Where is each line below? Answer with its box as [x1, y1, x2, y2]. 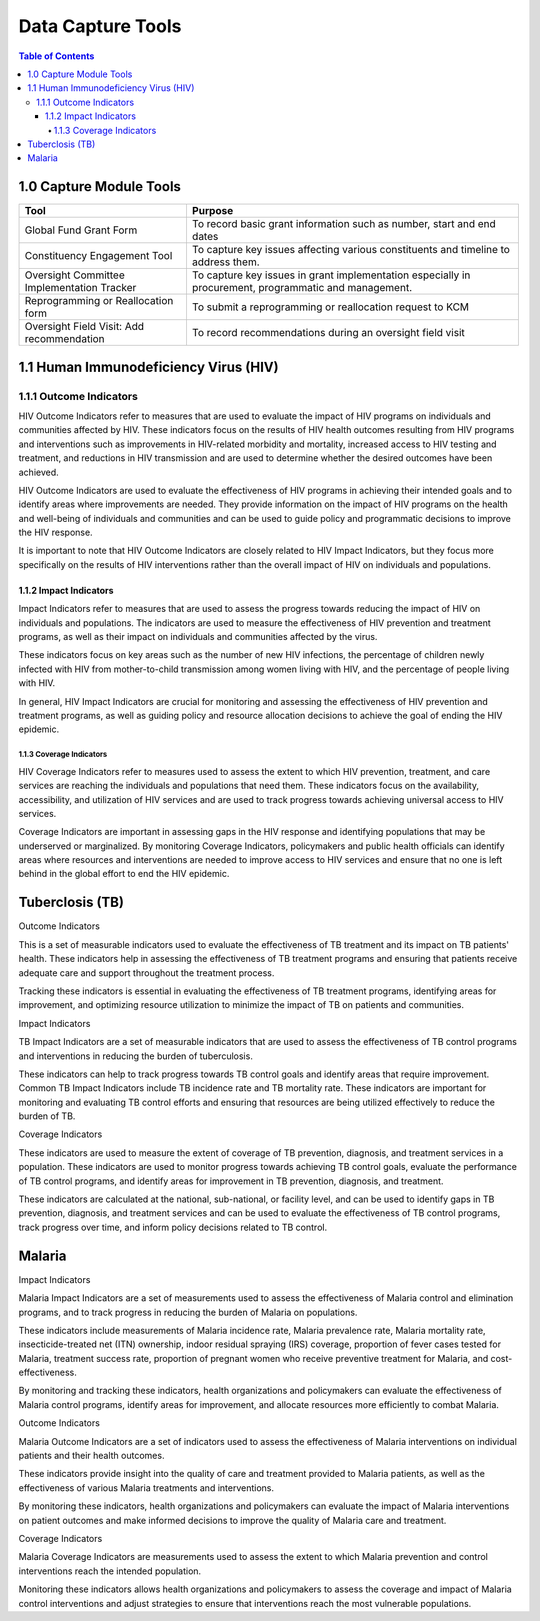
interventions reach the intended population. [18, 1565, 202, 1577]
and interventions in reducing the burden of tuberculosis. [18, 1050, 254, 1062]
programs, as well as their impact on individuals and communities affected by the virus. [18, 631, 378, 643]
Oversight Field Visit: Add [24, 320, 145, 334]
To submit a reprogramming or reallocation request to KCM [191, 300, 470, 314]
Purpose [191, 204, 234, 218]
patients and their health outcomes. [18, 1450, 165, 1462]
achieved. [18, 466, 59, 478]
